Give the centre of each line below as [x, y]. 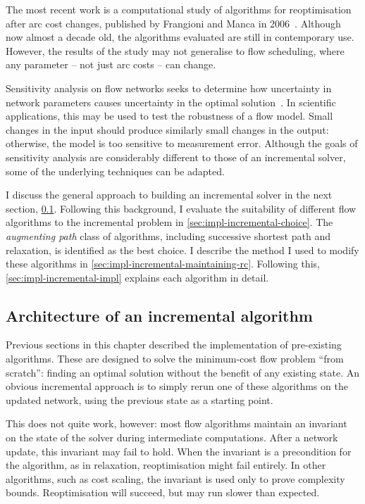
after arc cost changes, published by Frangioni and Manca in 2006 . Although [173, 23]
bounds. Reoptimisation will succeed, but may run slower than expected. [163, 492]
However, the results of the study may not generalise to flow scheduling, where [175, 50]
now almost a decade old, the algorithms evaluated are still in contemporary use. [180, 37]
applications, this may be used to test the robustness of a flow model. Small [169, 116]
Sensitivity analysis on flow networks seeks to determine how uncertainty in [169, 88]
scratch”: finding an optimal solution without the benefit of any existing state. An [183, 372]
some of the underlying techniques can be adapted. [115, 171]
